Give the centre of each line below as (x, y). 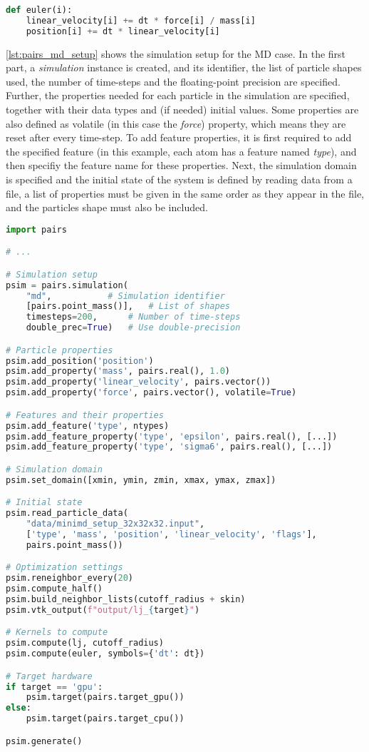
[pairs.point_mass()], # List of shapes (128, 306)
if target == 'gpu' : (54, 687)
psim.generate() (44, 741)
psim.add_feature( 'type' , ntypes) (88, 426)
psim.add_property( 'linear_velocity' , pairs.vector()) (139, 382)
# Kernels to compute (57, 632)
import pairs (36, 229)
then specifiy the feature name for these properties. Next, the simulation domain (181, 165)
